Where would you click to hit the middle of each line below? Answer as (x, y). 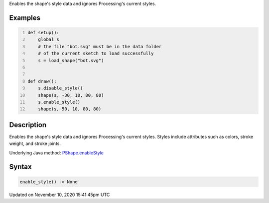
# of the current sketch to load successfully (96, 54)
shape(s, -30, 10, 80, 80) (71, 95)
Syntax (20, 167)
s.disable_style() (61, 88)
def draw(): (42, 81)
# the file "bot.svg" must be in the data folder (100, 46)
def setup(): (44, 33)
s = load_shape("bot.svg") (71, 60)
